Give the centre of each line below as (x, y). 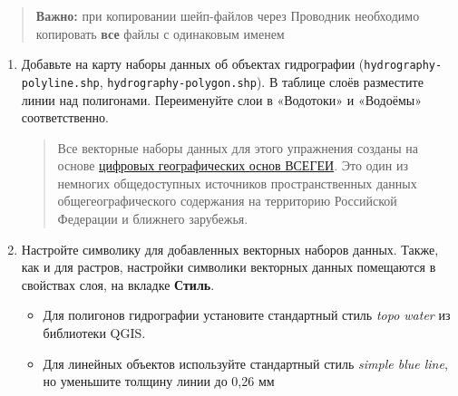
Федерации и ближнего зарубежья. (153, 219)
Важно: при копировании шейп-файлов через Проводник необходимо (228, 15)
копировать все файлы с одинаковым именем (160, 33)
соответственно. (65, 117)
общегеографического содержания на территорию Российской (227, 201)
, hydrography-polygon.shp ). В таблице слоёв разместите (261, 81)
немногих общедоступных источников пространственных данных (237, 183)
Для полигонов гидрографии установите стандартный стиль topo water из (247, 315)
